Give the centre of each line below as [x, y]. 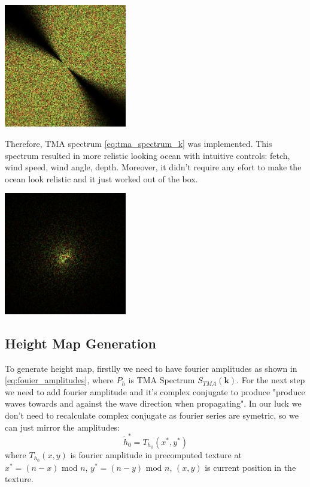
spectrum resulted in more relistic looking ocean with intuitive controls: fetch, [148, 155]
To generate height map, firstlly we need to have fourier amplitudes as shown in [151, 368]
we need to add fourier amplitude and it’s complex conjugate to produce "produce [155, 391]
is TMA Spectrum [162, 380]
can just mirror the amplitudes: [63, 427]
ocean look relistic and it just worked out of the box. [101, 178]
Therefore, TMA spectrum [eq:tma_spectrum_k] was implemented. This [139, 143]
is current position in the [250, 467]
